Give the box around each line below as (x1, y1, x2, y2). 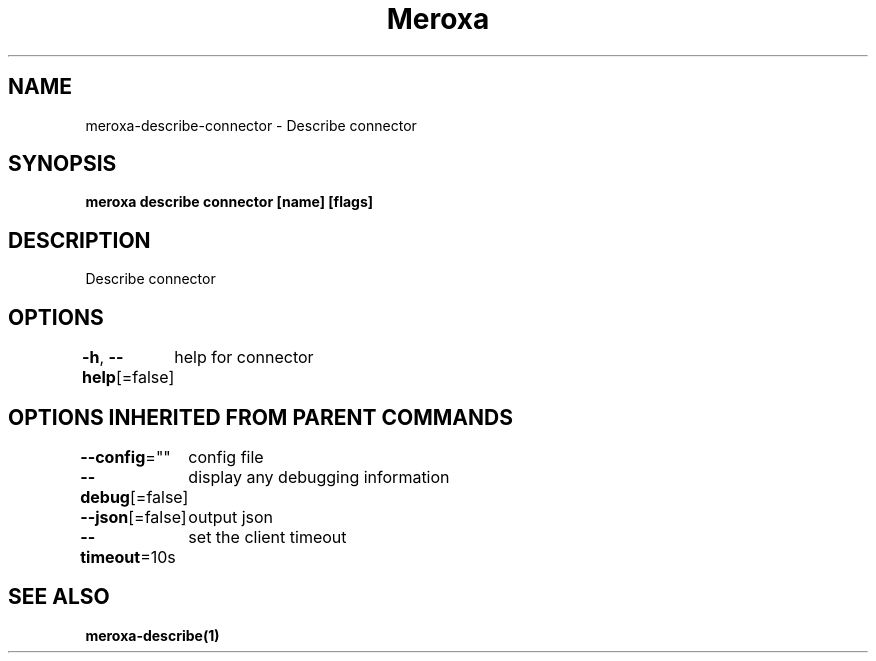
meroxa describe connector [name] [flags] (85, 193, 374, 211)
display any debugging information (188, 466, 450, 487)
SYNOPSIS (8, 151, 117, 177)
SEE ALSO (8, 584, 110, 610)
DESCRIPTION (8, 227, 151, 253)
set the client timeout (188, 526, 347, 547)
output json (188, 506, 274, 527)
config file (188, 446, 264, 467)
